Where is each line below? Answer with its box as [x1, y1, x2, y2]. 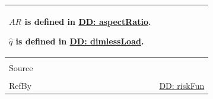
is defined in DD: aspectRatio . [24, 15, 151, 27]
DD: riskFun [159, 79, 205, 92]
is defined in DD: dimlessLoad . [15, 35, 144, 47]
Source [9, 62, 33, 74]
